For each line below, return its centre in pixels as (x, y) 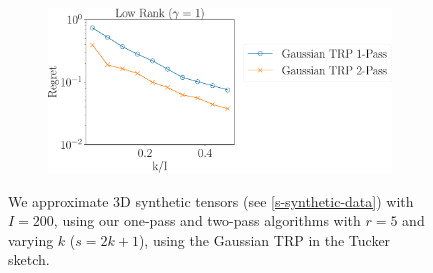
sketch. (29, 259)
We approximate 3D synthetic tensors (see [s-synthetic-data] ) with (211, 200)
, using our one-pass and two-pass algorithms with (207, 220)
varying (31, 239)
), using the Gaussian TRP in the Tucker (264, 239)
